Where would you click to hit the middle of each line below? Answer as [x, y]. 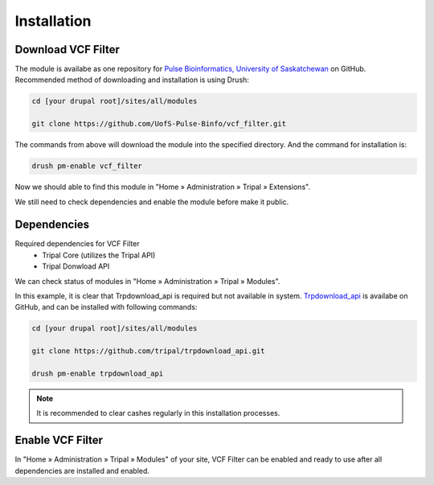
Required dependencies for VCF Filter [77, 244]
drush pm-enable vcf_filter [87, 166]
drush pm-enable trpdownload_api [98, 373]
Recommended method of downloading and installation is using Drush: [132, 80]
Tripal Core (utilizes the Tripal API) [99, 255]
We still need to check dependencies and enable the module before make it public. [152, 202]
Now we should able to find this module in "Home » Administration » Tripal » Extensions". [163, 187]
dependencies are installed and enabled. [82, 471]
